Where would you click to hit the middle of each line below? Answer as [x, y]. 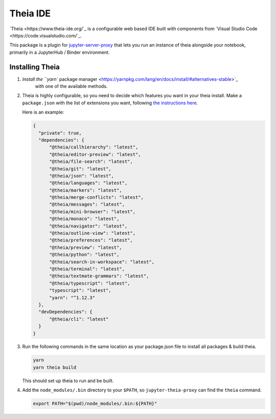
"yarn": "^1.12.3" [72, 297]
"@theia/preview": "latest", [86, 247]
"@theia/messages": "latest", [87, 204]
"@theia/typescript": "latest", [90, 283]
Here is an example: [43, 112]
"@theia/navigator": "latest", [88, 226]
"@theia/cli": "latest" [79, 319]
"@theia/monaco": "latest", [84, 219]
